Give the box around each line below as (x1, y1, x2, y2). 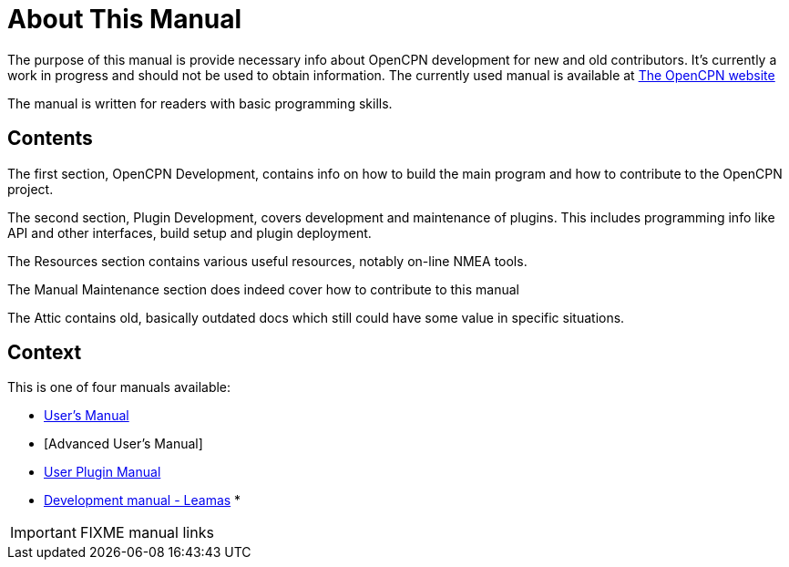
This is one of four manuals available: (7, 379, 231, 396)
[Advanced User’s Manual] (44, 436, 203, 452)
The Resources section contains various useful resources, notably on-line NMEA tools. (7, 253, 528, 269)
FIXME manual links (79, 523, 214, 542)
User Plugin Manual (44, 464, 161, 480)
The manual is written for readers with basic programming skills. (7, 95, 393, 111)
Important (10, 523, 77, 542)
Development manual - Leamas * (44, 492, 241, 509)
